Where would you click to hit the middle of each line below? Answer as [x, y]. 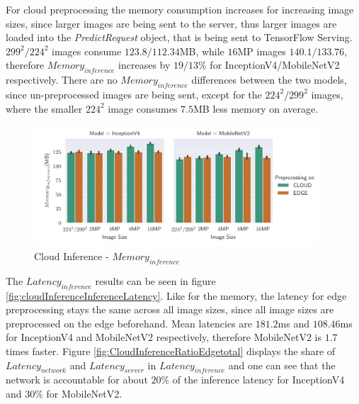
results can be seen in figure [155, 280]
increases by [144, 65]
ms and [294, 323]
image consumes [143, 108]
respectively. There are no [62, 80]
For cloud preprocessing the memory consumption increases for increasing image [180, 9]
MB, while [202, 51]
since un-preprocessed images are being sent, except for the [134, 94]
